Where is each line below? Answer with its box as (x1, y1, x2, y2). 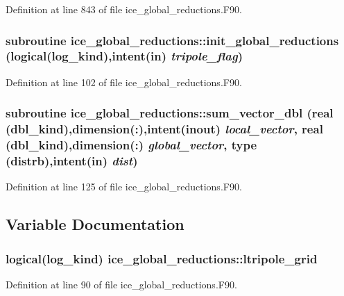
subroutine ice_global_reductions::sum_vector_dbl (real (6, 104, 334, 122)
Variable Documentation (6, 213, 184, 235)
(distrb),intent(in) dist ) (6, 152, 138, 170)
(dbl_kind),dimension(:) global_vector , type (6, 136, 257, 154)
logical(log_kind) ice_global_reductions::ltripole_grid (6, 249, 318, 267)
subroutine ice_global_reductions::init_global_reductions (6, 31, 339, 49)
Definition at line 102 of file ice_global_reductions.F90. (6, 74, 242, 89)
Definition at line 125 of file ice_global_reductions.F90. (6, 179, 242, 194)
